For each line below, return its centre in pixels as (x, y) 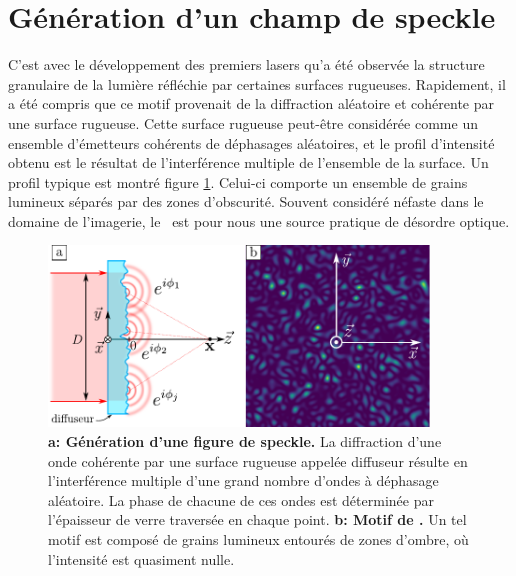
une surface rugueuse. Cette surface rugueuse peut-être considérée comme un (243, 122)
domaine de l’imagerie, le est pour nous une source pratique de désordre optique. (259, 220)
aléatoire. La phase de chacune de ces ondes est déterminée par (241, 499)
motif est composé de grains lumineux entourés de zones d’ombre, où (258, 538)
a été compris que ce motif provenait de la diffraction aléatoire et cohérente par (251, 103)
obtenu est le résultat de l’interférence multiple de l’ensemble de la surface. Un (248, 162)
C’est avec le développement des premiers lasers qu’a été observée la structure (246, 64)
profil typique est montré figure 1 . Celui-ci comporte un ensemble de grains (238, 181)
